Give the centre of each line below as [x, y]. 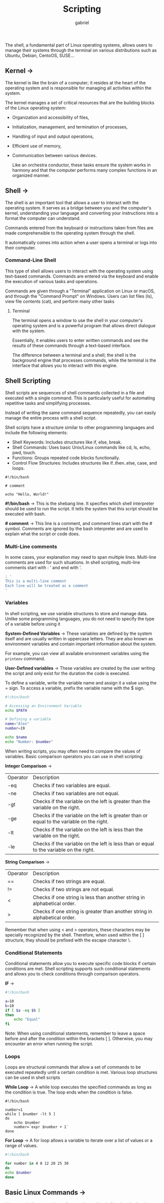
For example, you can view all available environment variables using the [77, 653]
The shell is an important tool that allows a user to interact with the [72, 203]
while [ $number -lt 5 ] [30, 1114]
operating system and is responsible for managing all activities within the [78, 88]
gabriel [82, 23]
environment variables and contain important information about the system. [81, 644]
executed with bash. [25, 514]
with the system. [29, 331]
